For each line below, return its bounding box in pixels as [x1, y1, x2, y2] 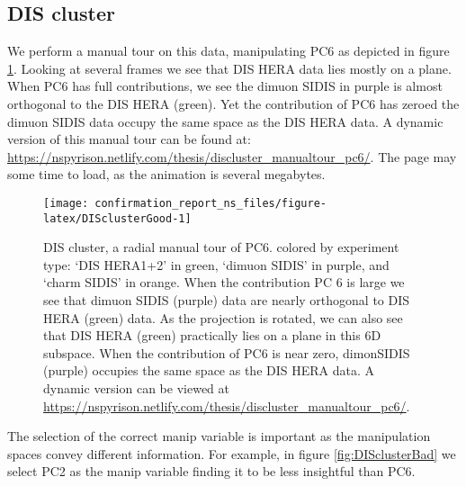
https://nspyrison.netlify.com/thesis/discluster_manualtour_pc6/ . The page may [7, 147, 457, 166]
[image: [43, 196, 89, 210]
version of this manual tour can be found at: [7, 130, 251, 148]
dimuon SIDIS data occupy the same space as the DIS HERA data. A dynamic [7, 112, 444, 130]
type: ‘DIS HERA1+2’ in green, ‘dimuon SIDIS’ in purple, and [43, 255, 390, 274]
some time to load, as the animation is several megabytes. [7, 165, 326, 184]
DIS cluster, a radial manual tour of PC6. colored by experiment [43, 238, 399, 256]
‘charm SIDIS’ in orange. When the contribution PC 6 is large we [43, 273, 405, 292]
